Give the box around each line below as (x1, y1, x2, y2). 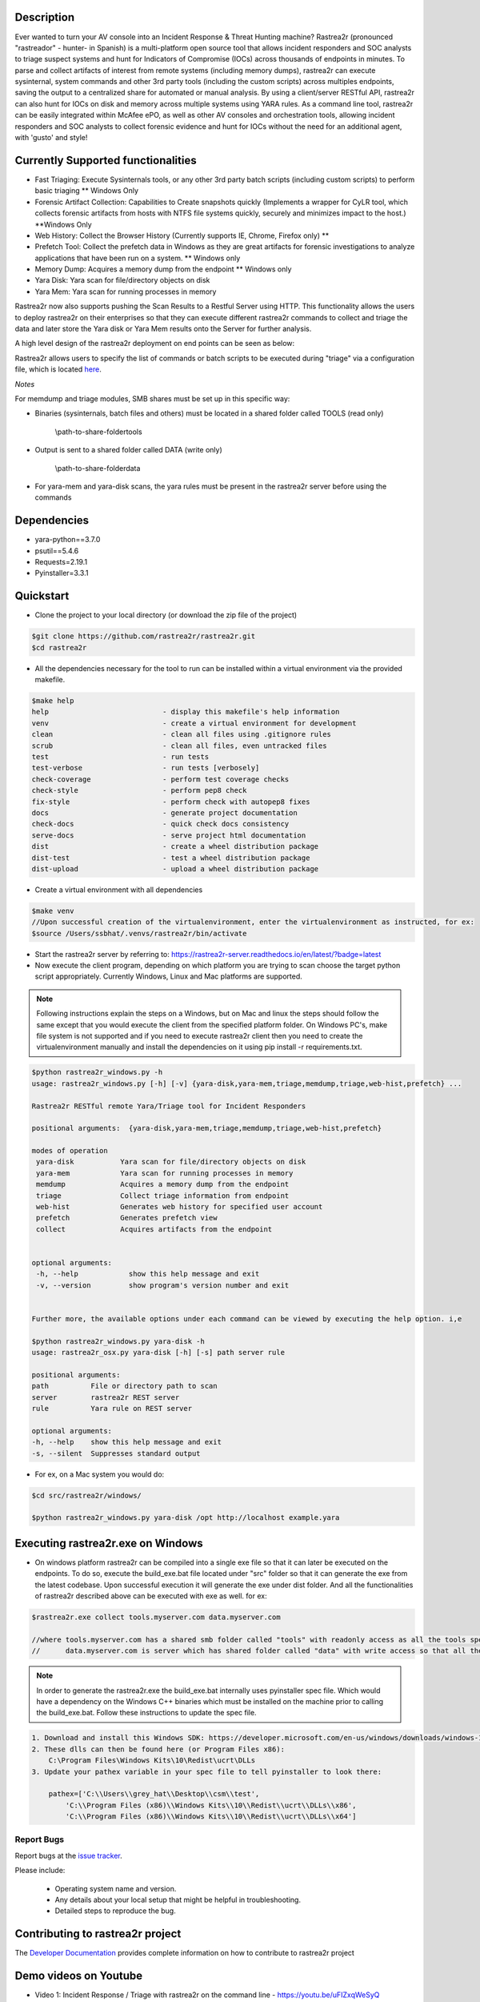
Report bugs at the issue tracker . (14, 1851, 123, 1860)
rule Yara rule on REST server (31, 1404, 192, 1413)
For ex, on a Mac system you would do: (34, 1469, 165, 1479)
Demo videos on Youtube (14, 1969, 143, 1983)
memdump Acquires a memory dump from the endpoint (36, 1180, 290, 1189)
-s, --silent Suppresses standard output (31, 1449, 201, 1457)
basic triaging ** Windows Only (34, 186, 139, 195)
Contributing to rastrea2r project (14, 1927, 182, 1941)
